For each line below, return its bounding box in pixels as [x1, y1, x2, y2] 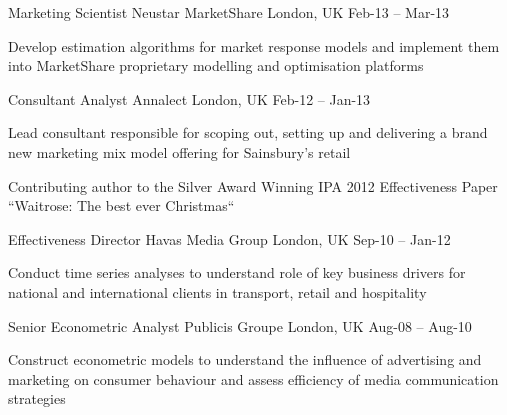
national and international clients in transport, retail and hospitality [8, 281, 427, 302]
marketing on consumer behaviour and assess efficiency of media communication [8, 368, 499, 389]
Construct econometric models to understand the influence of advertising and [8, 349, 482, 370]
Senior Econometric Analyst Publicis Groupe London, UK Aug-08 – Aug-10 [8, 315, 472, 336]
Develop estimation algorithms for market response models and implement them [8, 35, 500, 56]
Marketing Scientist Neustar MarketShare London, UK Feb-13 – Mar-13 [8, 2, 450, 22]
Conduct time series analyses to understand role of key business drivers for [8, 262, 466, 283]
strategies [8, 388, 66, 409]
